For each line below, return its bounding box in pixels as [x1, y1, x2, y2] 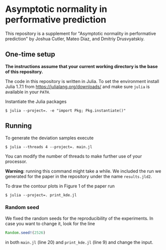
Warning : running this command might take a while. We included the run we [5, 168, 162, 174]
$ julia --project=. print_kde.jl [5, 192, 77, 197]
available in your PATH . [5, 88, 50, 95]
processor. [5, 158, 27, 165]
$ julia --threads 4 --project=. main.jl [5, 144, 93, 150]
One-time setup [5, 50, 55, 59]
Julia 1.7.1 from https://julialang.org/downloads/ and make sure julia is [5, 83, 150, 89]
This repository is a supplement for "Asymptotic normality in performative [5, 30, 156, 36]
